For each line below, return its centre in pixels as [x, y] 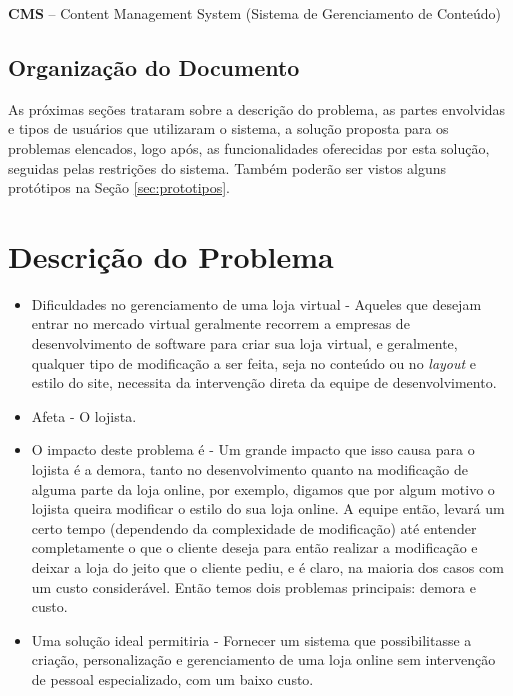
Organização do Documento [154, 66]
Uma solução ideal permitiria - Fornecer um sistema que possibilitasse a [251, 639]
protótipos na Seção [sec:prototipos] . [119, 187]
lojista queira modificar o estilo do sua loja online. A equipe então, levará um [268, 508]
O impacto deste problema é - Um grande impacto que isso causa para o [253, 449]
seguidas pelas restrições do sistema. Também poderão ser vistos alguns [227, 167]
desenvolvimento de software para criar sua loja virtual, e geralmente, [244, 343]
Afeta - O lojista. [84, 415]
